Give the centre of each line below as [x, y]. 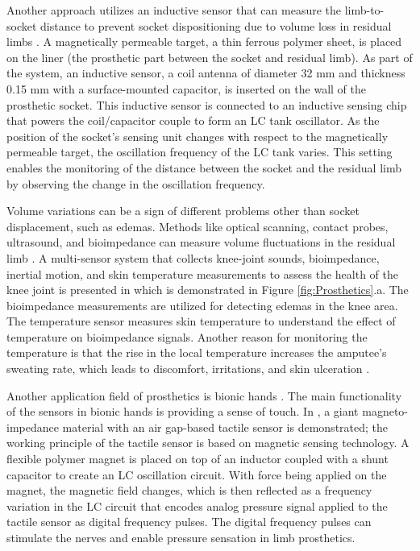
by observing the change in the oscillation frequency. [136, 183]
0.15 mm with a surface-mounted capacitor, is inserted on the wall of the [186, 88]
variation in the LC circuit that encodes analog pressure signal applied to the [197, 505]
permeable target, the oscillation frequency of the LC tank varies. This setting [200, 152]
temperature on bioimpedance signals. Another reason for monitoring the [187, 336]
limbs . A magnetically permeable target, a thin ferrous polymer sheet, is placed [204, 41]
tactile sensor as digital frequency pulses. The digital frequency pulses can [189, 522]
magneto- [385, 411]
